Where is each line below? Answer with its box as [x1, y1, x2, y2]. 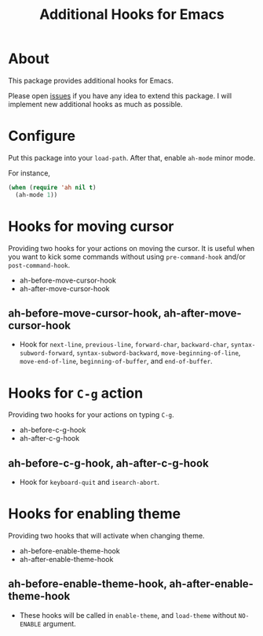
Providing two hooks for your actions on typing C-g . [8, 410, 174, 420]
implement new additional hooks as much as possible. [8, 99, 183, 109]
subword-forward [19, 349, 73, 357]
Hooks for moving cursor [8, 217, 174, 235]
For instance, [8, 168, 51, 178]
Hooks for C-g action [8, 384, 144, 402]
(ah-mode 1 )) [15, 190, 58, 198]
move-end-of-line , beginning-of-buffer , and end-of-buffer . [19, 357, 214, 366]
